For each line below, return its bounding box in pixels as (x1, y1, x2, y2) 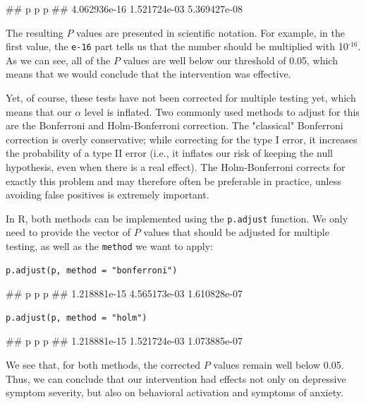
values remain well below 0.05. (213, 357, 344, 372)
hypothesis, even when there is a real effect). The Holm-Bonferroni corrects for (6, 160, 346, 174)
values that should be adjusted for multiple (143, 225, 329, 239)
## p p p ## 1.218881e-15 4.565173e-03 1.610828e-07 (6, 286, 243, 301)
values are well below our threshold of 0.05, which (123, 52, 338, 67)
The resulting (6, 25, 63, 40)
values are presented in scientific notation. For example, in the (76, 25, 345, 40)
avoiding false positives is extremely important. (6, 187, 209, 202)
